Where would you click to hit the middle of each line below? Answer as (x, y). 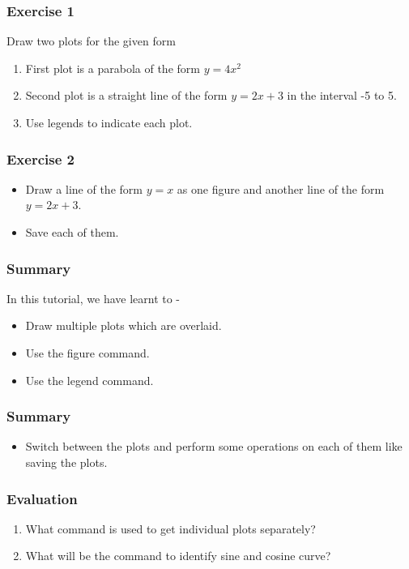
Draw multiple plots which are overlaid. (124, 325)
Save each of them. (72, 232)
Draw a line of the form (84, 188)
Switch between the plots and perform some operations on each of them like (214, 446)
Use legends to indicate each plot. (109, 122)
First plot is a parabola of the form (113, 68)
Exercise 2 (40, 158)
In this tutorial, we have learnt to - (94, 298)
